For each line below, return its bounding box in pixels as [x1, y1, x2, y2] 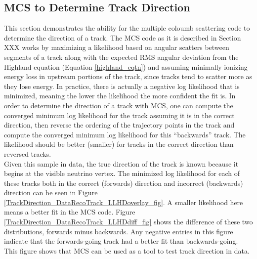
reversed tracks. [4, 148, 51, 159]
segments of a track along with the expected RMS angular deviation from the [4, 51, 239, 62]
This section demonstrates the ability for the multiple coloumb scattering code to [4, 23, 250, 33]
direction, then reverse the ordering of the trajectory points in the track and [4, 120, 235, 130]
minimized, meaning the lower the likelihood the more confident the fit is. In [4, 90, 236, 101]
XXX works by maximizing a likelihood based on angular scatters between [4, 42, 229, 52]
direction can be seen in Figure [4, 187, 98, 198]
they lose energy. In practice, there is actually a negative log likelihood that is [4, 81, 240, 91]
